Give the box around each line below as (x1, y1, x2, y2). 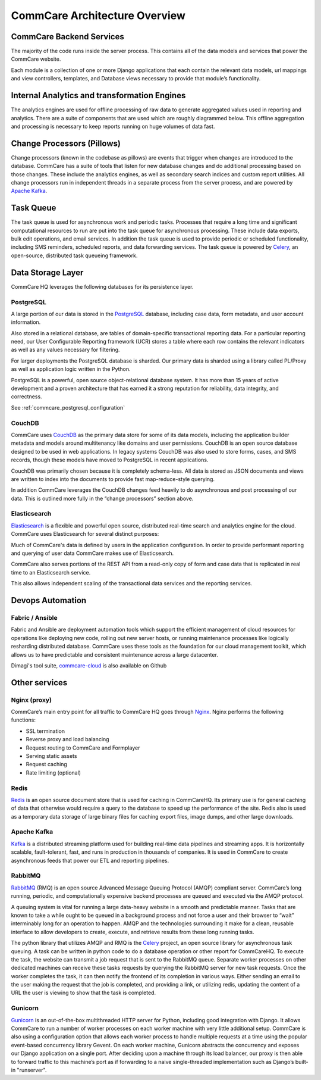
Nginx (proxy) (11, 695, 52, 704)
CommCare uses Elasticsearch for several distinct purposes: (11, 530, 159, 538)
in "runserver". (11, 1066, 47, 1073)
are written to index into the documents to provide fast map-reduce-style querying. (11, 475, 215, 482)
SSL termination (26, 727, 65, 735)
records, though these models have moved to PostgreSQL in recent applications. (11, 456, 209, 464)
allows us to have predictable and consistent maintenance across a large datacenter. (11, 651, 218, 658)
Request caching (26, 761, 68, 768)
